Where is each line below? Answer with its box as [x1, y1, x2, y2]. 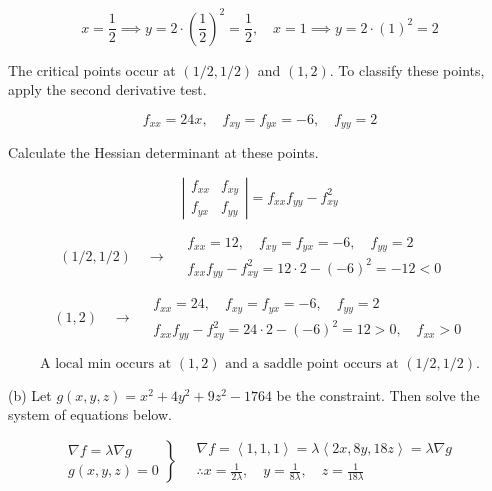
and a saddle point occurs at [225, 356, 399, 371]
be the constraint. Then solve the [276, 384, 480, 405]
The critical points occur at [8, 59, 176, 80]
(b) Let [8, 384, 52, 405]
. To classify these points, [329, 59, 485, 80]
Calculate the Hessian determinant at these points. [8, 142, 319, 163]
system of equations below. [8, 404, 172, 425]
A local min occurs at [40, 356, 172, 371]
